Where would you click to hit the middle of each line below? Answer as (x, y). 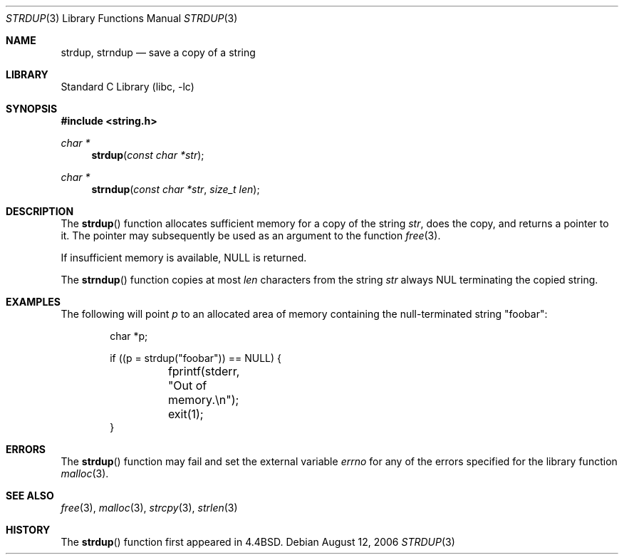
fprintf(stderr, (204, 371)
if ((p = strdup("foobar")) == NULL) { (196, 358)
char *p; (129, 336)
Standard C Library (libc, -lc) (128, 87)
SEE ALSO (30, 496)
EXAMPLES (33, 302)
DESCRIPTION (40, 211)
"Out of (187, 385)
